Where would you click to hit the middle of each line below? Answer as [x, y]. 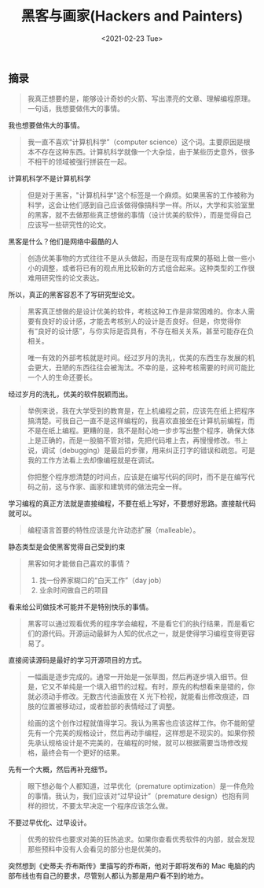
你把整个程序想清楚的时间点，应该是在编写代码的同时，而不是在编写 [137, 477]
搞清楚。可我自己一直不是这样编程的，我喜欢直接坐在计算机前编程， [137, 421]
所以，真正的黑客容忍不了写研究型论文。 [73, 295]
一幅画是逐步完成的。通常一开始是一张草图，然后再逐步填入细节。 [134, 677]
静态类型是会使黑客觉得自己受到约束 [67, 547]
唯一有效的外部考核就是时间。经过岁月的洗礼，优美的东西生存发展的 [137, 358]
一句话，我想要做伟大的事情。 [75, 109]
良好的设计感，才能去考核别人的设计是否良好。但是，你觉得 [137, 321]
